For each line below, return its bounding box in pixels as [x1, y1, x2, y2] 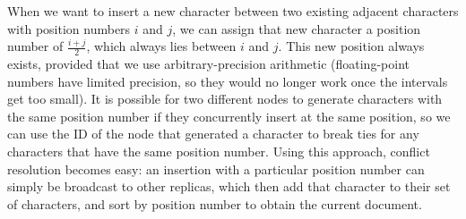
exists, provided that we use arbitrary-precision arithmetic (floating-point [7, 55, 410, 73]
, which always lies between [86, 37, 237, 55]
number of [7, 37, 64, 55]
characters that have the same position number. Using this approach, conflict [7, 141, 430, 160]
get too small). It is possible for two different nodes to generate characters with [7, 89, 443, 108]
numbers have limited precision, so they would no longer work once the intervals [7, 72, 448, 90]
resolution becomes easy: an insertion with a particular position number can [7, 159, 425, 178]
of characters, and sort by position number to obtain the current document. [7, 194, 422, 213]
